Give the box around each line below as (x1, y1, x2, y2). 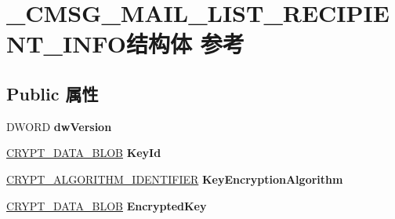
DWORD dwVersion (6, 118, 112, 134)
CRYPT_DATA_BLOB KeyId (6, 144, 161, 161)
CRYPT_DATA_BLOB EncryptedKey (6, 197, 207, 214)
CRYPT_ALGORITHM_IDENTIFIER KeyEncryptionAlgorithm (6, 170, 343, 187)
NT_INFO (6, 27, 126, 60)
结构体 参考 (125, 27, 245, 60)
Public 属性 (6, 81, 99, 105)
